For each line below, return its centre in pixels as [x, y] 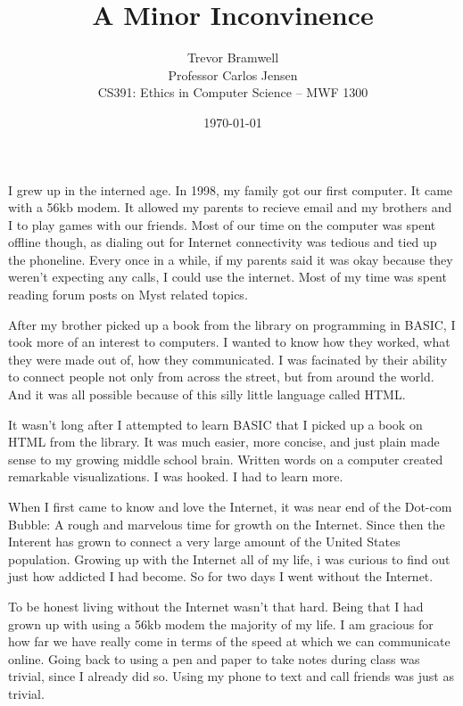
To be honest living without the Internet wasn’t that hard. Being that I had [216, 606]
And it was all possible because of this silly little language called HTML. [207, 394]
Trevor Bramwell [233, 57]
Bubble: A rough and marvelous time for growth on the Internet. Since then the [227, 524]
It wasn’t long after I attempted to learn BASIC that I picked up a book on [215, 424]
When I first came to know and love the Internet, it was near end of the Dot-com [230, 506]
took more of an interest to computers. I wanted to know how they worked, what [229, 342]
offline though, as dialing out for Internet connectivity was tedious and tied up [223, 242]
